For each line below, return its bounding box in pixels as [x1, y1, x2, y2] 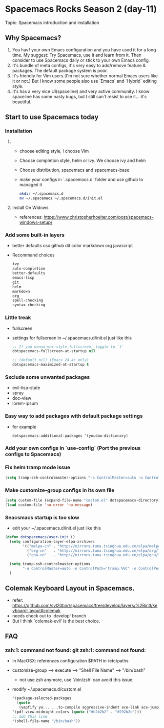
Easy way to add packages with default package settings [5, 412, 143, 419]
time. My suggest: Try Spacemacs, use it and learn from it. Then [12, 52, 142, 58]
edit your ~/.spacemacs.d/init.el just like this [12, 525, 101, 531]
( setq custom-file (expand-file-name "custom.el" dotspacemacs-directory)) [5, 498, 163, 502]
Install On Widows [12, 205, 49, 211]
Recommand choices [12, 252, 55, 258]
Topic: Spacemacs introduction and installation [5, 20, 100, 25]
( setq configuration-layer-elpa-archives [9, 539, 95, 544]
